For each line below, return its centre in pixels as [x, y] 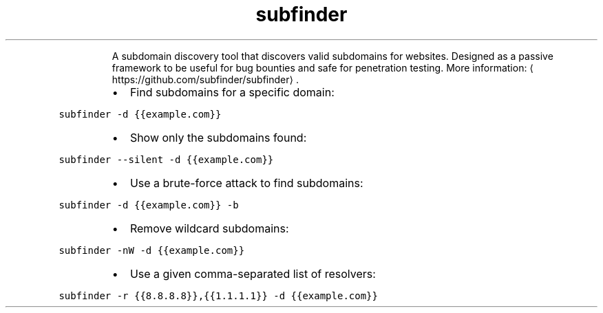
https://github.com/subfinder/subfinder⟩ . [205, 79]
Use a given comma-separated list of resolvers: [253, 273]
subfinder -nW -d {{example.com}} [152, 250]
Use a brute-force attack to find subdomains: [246, 183]
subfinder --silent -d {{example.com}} [166, 159]
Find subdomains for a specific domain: [232, 92]
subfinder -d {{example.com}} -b [149, 205]
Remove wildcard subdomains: [209, 228]
